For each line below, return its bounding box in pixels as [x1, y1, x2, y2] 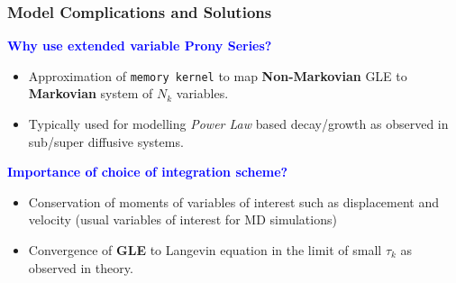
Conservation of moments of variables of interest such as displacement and [28, 192, 440, 211]
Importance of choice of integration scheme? [7, 162, 288, 181]
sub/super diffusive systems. [28, 132, 184, 151]
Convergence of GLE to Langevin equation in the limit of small [28, 241, 382, 260]
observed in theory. [28, 258, 133, 277]
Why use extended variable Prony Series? [7, 36, 272, 55]
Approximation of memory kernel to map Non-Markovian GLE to [28, 66, 407, 85]
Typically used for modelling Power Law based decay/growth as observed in [28, 114, 449, 133]
